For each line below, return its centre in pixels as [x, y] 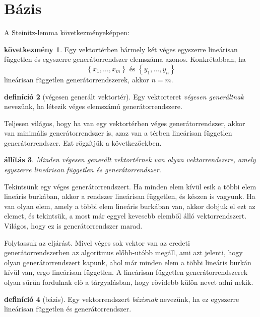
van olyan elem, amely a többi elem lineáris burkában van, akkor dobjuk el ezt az [130, 206]
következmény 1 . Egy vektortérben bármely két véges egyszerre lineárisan [121, 49]
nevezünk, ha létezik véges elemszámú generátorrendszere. [93, 106]
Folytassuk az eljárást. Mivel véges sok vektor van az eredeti [97, 242]
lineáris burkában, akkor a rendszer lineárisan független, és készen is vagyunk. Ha [130, 196]
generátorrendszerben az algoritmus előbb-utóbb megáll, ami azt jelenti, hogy [123, 252]
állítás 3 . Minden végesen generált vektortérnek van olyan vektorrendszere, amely [130, 160]
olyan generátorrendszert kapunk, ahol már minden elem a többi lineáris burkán [128, 262]
